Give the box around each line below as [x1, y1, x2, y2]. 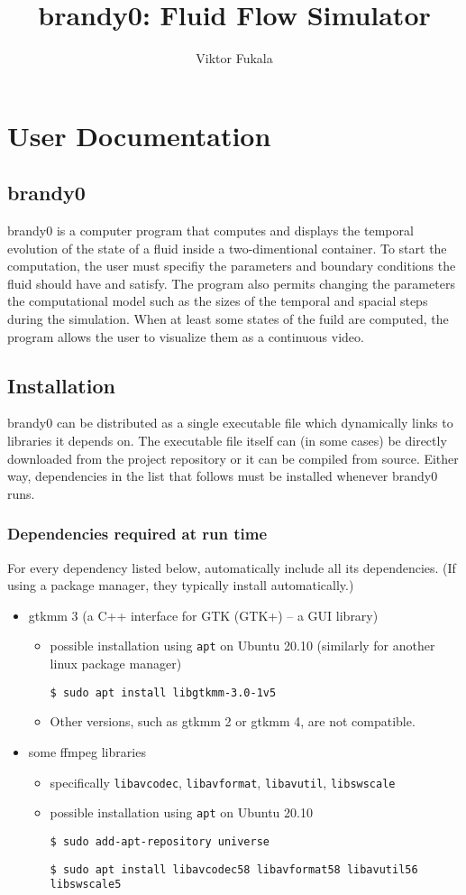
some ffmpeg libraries [28, 742, 146, 761]
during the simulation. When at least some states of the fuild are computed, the [7, 309, 449, 328]
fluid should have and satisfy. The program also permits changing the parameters [7, 273, 455, 292]
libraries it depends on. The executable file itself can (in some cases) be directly [7, 431, 447, 450]
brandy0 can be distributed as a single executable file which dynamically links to [7, 413, 453, 432]
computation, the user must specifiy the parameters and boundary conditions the [7, 256, 456, 275]
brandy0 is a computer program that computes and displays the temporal [7, 221, 414, 240]
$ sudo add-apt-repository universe [50, 835, 270, 848]
